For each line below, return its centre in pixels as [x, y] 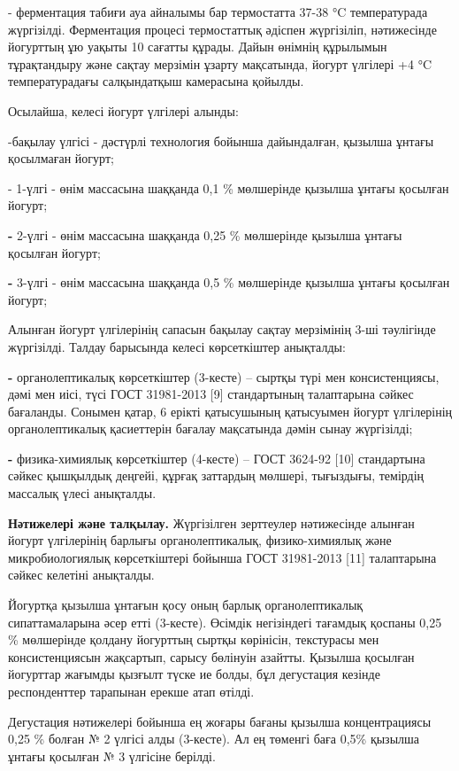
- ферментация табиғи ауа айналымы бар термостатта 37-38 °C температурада [218, 12]
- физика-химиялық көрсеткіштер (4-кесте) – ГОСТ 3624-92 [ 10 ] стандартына [217, 458]
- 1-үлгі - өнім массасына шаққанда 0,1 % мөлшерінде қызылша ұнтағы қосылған [229, 187]
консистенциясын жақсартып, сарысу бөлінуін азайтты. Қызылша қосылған [211, 656]
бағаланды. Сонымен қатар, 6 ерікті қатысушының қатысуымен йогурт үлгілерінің [230, 411]
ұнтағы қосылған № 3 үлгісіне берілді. [112, 755]
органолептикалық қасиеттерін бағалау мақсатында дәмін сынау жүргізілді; [210, 428]
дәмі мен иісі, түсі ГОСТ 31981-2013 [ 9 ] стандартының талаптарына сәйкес [211, 394]
